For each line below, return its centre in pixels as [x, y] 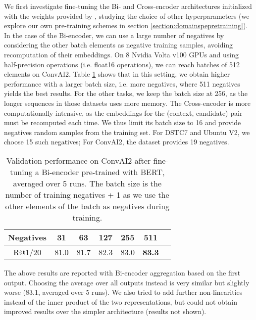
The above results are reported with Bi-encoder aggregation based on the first [122, 272]
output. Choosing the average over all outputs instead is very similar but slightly [127, 282]
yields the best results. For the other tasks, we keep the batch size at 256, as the [126, 93]
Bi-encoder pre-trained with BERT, [103, 172]
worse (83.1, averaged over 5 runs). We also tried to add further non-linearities [123, 292]
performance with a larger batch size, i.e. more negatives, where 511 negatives [122, 83]
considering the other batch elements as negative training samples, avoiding [119, 45]
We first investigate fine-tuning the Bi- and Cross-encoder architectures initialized [128, 6]
